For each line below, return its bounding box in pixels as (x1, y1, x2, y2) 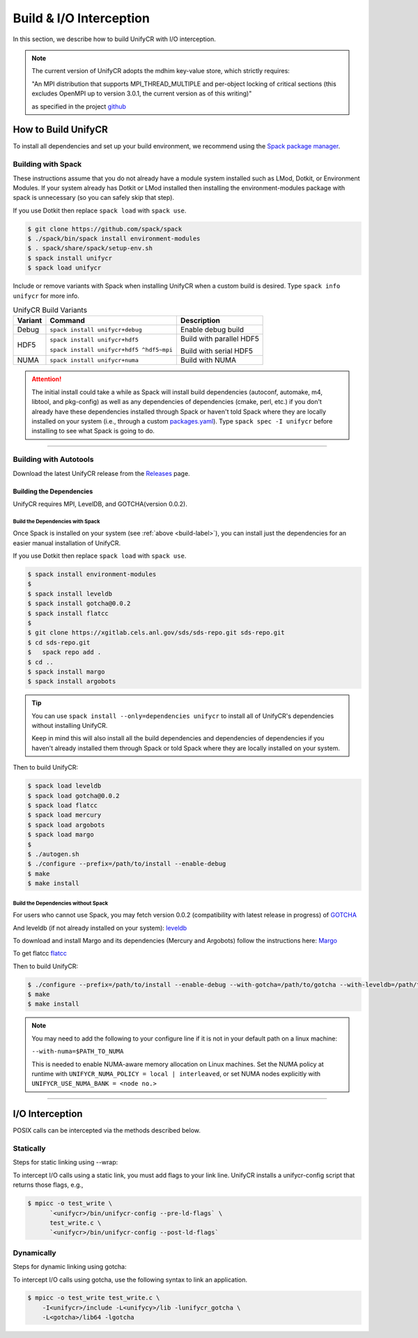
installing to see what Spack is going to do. (31, 427, 155, 435)
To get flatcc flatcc (13, 949, 68, 958)
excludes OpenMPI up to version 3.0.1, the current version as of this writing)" (31, 89, 252, 98)
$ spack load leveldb (27, 782, 102, 790)
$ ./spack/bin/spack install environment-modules (27, 235, 201, 243)
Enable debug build (180, 325, 244, 334)
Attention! (31, 375, 62, 383)
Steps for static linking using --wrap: (13, 1158, 118, 1167)
